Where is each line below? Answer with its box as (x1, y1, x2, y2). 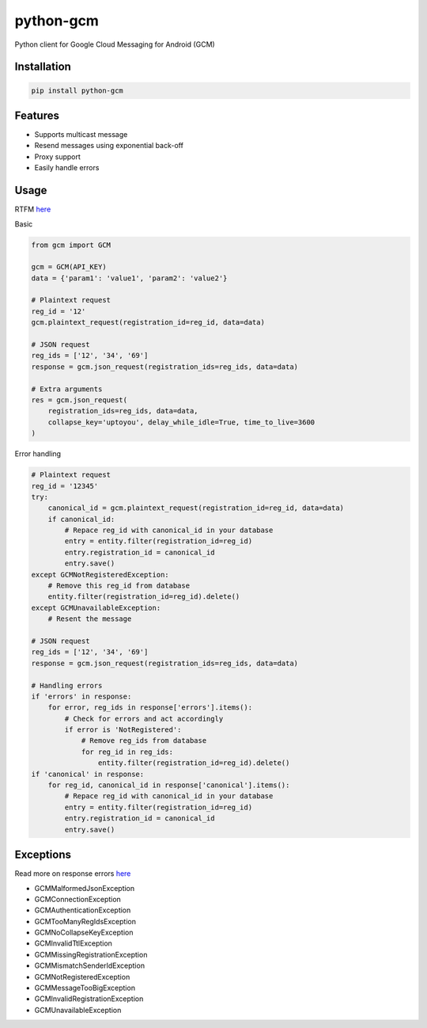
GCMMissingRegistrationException (34, 950, 148, 959)
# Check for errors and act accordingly (64, 714, 224, 723)
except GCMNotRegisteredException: (31, 570, 169, 579)
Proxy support (34, 151, 81, 162)
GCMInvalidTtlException (34, 939, 112, 948)
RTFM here (14, 204, 51, 214)
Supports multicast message (34, 130, 128, 139)
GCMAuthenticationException (34, 905, 131, 915)
